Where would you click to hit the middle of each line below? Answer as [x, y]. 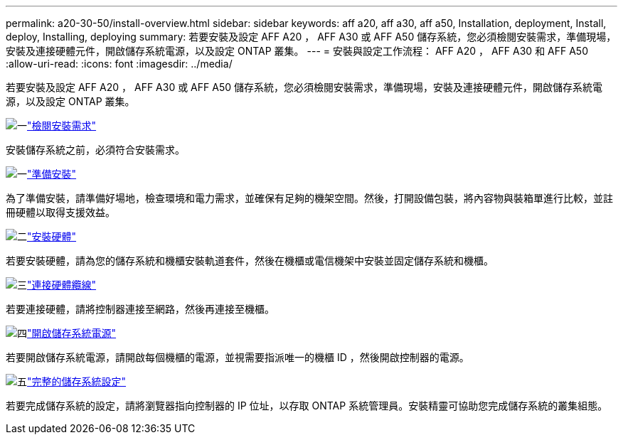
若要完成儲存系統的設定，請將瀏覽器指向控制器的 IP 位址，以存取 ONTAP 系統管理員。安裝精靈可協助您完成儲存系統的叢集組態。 [307, 406]
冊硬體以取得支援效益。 [60, 212]
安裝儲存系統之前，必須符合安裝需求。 [95, 150]
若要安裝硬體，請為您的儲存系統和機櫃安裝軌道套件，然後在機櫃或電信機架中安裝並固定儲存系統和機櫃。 [250, 261]
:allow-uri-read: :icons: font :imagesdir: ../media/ [119, 64]
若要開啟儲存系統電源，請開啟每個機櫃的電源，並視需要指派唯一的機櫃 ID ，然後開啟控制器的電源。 [238, 357]
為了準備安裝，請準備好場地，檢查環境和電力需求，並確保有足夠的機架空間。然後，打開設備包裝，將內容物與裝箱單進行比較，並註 [309, 198]
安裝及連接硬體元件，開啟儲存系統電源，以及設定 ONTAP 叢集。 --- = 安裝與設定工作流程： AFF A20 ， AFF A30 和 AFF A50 [297, 51]
